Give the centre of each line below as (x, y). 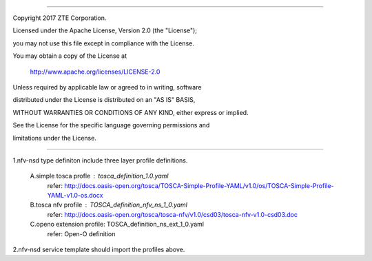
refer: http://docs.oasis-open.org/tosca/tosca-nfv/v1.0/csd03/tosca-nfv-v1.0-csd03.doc (173, 214)
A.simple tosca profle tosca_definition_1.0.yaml (99, 176)
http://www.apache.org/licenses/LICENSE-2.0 (95, 72)
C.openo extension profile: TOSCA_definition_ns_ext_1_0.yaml (117, 225)
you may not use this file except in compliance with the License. (103, 43)
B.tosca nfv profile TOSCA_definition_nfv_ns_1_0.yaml (108, 205)
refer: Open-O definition (81, 233)
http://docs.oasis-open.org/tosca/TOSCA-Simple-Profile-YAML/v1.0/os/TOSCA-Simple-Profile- (199, 185)
